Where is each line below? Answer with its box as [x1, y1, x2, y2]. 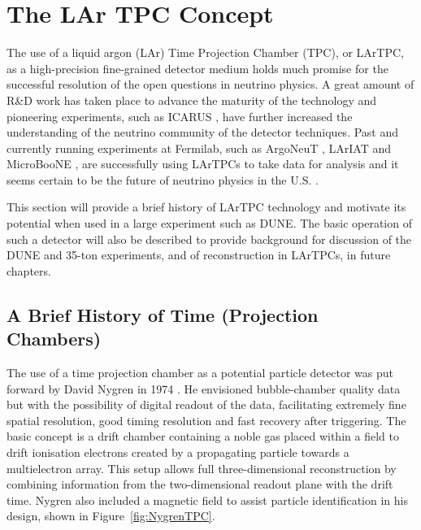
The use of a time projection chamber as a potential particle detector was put [7, 364, 393, 381]
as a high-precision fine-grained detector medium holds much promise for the [7, 59, 388, 76]
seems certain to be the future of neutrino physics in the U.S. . [7, 171, 319, 188]
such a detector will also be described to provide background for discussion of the [7, 230, 412, 247]
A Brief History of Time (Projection [7, 302, 319, 327]
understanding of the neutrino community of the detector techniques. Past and [7, 124, 399, 141]
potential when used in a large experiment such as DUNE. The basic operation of [7, 215, 412, 232]
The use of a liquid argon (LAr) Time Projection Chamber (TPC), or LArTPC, [7, 44, 404, 61]
